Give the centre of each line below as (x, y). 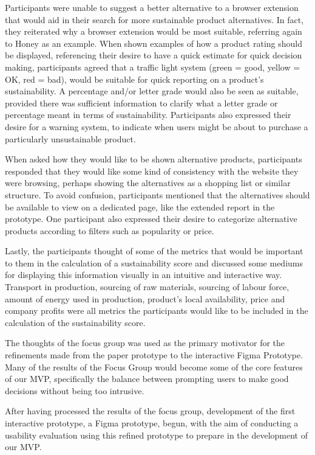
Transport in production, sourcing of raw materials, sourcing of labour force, (147, 287)
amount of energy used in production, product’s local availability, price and (145, 298)
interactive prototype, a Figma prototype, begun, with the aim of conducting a (152, 423)
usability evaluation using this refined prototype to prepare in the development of (156, 435)
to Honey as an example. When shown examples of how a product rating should (154, 43)
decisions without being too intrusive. (75, 390)
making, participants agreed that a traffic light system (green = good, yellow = (153, 67)
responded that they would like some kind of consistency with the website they (152, 171)
